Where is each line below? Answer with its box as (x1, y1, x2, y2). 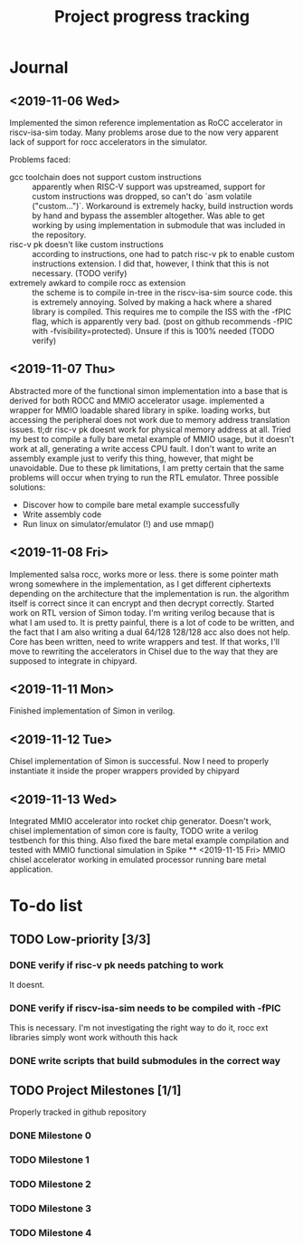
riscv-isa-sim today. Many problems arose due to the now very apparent (9, 127, 279, 138)
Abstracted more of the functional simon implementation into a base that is (9, 385, 288, 396)
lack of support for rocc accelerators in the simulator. (9, 137, 208, 147)
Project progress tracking (53, 6, 251, 27)
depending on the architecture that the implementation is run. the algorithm (9, 588, 289, 599)
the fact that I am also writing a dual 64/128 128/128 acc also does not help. (9, 627, 291, 637)
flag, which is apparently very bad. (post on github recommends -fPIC (32, 316, 293, 327)
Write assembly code (22, 509, 102, 520)
